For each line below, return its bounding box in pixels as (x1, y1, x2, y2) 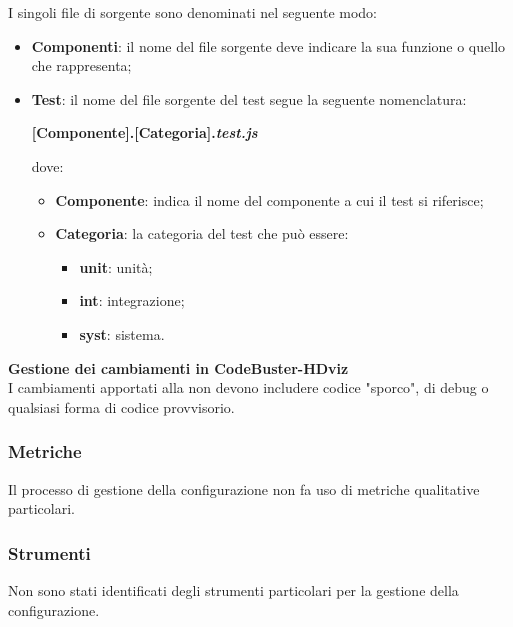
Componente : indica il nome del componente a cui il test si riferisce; (55, 189, 484, 210)
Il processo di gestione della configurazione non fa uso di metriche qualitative (8, 478, 480, 499)
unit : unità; (79, 256, 153, 277)
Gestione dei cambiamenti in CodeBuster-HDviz (8, 357, 349, 378)
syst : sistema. (79, 323, 165, 344)
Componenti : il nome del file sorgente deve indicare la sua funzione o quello (31, 35, 506, 56)
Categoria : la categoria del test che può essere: (55, 223, 349, 244)
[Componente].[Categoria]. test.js (31, 122, 258, 143)
